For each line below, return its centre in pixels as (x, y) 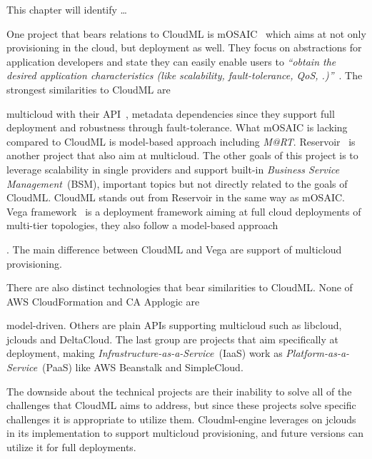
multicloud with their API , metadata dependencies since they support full (171, 113)
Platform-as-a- (318, 353)
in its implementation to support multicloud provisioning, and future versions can (185, 433)
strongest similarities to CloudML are (89, 89)
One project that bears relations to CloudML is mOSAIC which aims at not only (186, 33)
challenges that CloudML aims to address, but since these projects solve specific (181, 405)
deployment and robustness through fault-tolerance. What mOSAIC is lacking (177, 127)
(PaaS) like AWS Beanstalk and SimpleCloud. (143, 367)
